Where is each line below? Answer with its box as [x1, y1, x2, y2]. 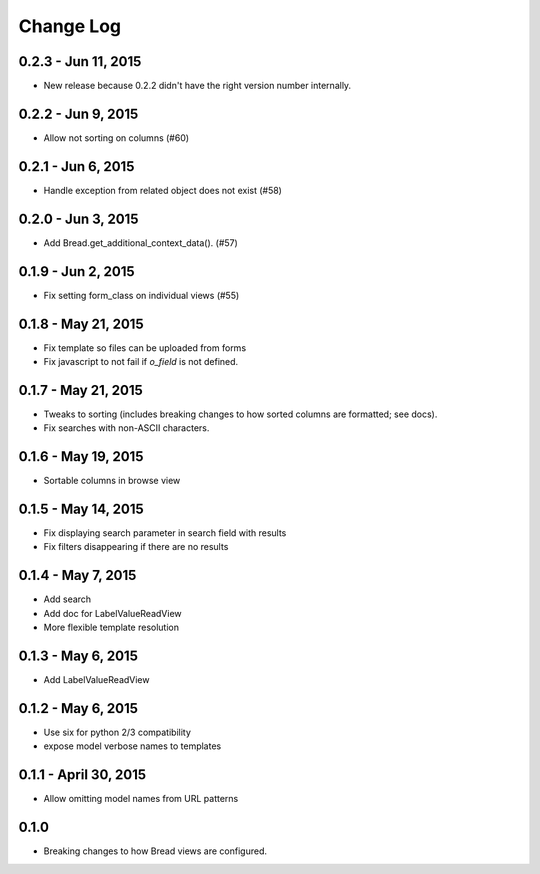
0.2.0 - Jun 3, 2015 [18, 210, 139, 227]
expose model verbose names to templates [43, 740, 222, 752]
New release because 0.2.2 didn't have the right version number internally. [43, 80, 352, 92]
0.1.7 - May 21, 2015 [18, 381, 144, 399]
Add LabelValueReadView [43, 674, 150, 686]
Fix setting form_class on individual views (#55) [43, 289, 240, 301]
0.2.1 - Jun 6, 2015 [18, 158, 135, 175]
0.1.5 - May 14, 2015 [18, 501, 144, 517]
